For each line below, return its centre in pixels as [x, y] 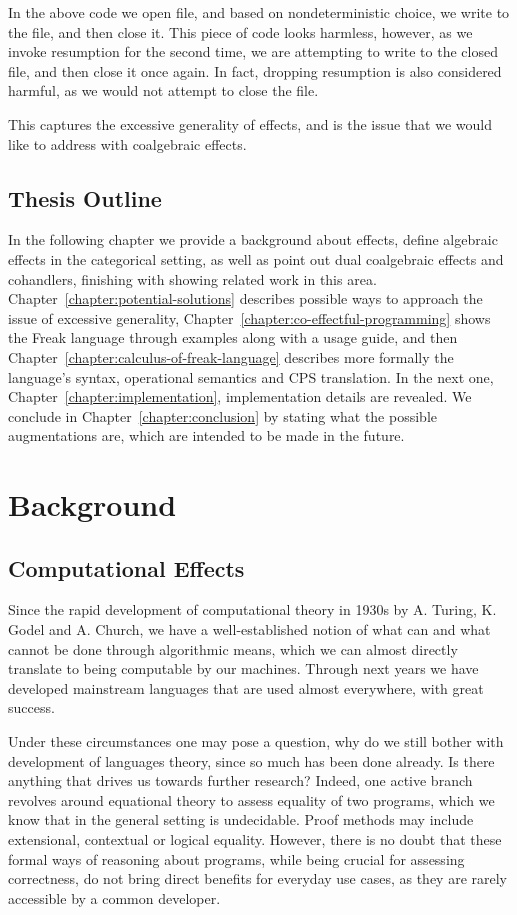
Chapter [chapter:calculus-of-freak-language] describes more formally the [231, 356]
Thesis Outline [85, 197]
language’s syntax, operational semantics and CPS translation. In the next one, [251, 376]
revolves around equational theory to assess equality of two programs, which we [251, 799]
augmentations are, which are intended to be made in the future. [206, 435]
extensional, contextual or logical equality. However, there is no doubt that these [255, 839]
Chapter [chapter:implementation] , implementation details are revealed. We [240, 396]
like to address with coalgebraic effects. [127, 143]
